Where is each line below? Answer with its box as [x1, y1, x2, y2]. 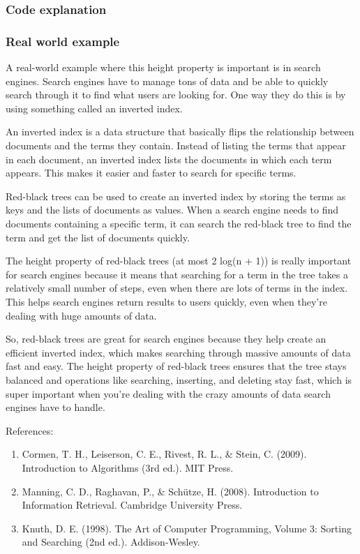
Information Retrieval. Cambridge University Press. [22, 497, 243, 512]
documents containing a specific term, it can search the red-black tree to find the [6, 216, 352, 230]
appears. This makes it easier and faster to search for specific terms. [6, 165, 297, 180]
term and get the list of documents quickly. [6, 230, 190, 244]
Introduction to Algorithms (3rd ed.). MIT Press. [22, 460, 234, 474]
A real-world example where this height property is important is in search [6, 60, 321, 75]
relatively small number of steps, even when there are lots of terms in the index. [6, 280, 348, 295]
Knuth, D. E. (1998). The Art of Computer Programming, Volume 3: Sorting [22, 521, 352, 535]
